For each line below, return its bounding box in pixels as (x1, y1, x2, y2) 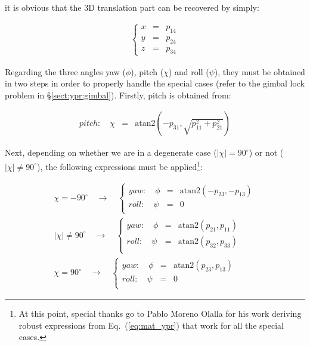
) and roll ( (168, 65, 209, 78)
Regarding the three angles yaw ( (5, 65, 126, 78)
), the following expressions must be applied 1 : (37, 159, 203, 172)
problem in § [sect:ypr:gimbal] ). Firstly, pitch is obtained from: (5, 88, 231, 101)
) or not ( (249, 146, 284, 159)
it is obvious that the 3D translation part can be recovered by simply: (5, 1, 259, 13)
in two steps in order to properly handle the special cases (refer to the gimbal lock (5, 77, 305, 89)
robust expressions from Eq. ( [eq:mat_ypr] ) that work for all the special (18, 319, 284, 331)
